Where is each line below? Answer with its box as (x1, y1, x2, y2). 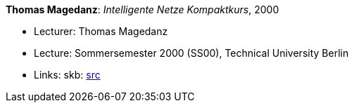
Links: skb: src (34, 69, 101, 81)
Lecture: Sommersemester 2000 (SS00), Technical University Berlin (34, 47, 349, 59)
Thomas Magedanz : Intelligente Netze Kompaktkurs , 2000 (6, 4, 279, 15)
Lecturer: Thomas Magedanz (34, 25, 168, 37)
